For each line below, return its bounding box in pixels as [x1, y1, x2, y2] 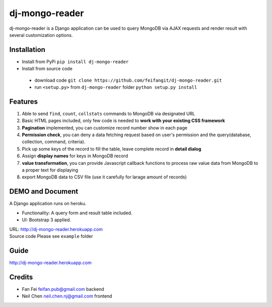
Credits [9, 273, 33, 281]
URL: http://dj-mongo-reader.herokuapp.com [9, 226, 103, 232]
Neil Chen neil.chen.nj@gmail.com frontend [22, 293, 112, 299]
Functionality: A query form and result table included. [22, 210, 132, 216]
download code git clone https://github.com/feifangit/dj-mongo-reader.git [34, 77, 222, 83]
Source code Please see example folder [9, 233, 93, 239]
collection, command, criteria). [22, 139, 86, 145]
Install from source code [22, 66, 73, 72]
